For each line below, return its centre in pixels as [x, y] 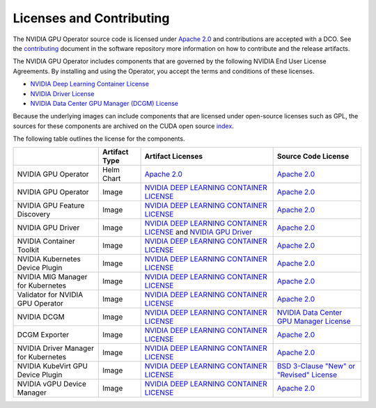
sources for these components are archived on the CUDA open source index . [124, 126]
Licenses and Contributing [91, 18]
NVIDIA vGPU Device [52, 384]
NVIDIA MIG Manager [52, 277]
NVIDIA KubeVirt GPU [53, 366]
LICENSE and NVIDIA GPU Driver [198, 232]
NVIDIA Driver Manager [55, 348]
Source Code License [313, 157]
